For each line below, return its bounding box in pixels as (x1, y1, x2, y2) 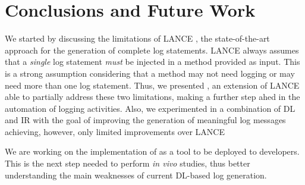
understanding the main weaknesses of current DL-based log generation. (5, 168, 267, 181)
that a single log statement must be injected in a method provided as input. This (5, 55, 300, 68)
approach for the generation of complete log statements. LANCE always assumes (5, 43, 299, 56)
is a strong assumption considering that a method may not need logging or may (5, 67, 295, 79)
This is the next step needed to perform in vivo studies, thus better (5, 157, 250, 170)
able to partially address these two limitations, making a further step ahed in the (5, 90, 300, 103)
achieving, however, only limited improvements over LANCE (5, 125, 225, 137)
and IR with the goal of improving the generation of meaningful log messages (5, 114, 286, 126)
